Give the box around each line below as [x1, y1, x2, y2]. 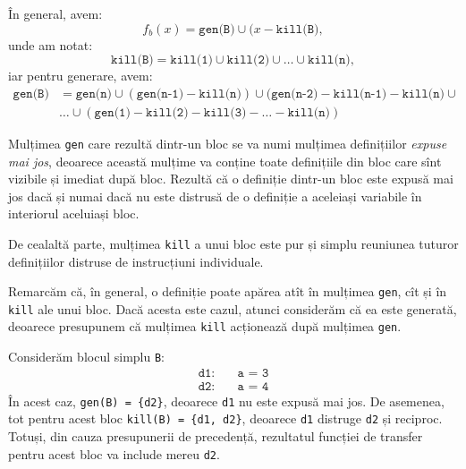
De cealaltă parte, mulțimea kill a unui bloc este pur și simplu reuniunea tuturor [8, 234, 459, 252]
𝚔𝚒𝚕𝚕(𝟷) [170, 54, 213, 67]
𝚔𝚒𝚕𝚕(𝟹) [203, 106, 247, 119]
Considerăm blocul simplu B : [8, 347, 165, 366]
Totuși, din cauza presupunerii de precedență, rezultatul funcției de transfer [8, 427, 423, 446]
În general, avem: [8, 4, 103, 22]
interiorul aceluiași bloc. [8, 204, 140, 223]
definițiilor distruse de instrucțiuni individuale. [8, 252, 264, 270]
